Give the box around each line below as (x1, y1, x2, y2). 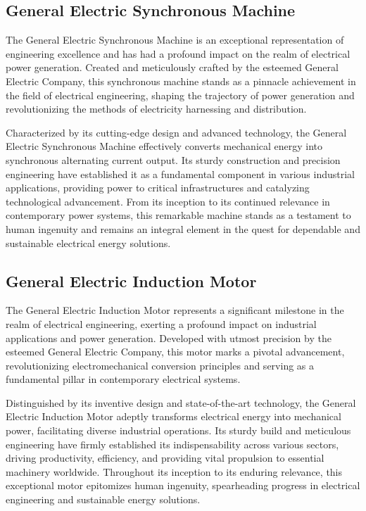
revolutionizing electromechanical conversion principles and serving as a (6, 358, 315, 372)
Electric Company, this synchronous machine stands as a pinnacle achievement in (6, 73, 356, 88)
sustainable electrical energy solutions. (6, 235, 171, 250)
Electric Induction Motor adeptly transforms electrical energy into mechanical (6, 409, 341, 424)
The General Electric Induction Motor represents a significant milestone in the (6, 303, 344, 317)
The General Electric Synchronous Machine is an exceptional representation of (6, 32, 344, 47)
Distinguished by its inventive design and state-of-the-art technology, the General (6, 395, 356, 410)
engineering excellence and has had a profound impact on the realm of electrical (6, 46, 351, 61)
